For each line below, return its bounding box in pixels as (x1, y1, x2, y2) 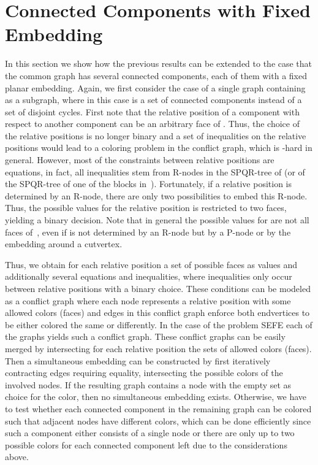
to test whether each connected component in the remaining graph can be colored (5, 402, 312, 415)
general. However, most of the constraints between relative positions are (5, 153, 274, 166)
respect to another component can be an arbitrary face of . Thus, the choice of (5, 117, 300, 130)
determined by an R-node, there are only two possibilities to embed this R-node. (5, 189, 308, 202)
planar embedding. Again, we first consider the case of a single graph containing (5, 81, 306, 94)
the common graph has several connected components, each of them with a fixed (5, 69, 307, 82)
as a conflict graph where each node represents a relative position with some (5, 294, 291, 307)
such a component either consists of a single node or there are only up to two (5, 426, 295, 439)
